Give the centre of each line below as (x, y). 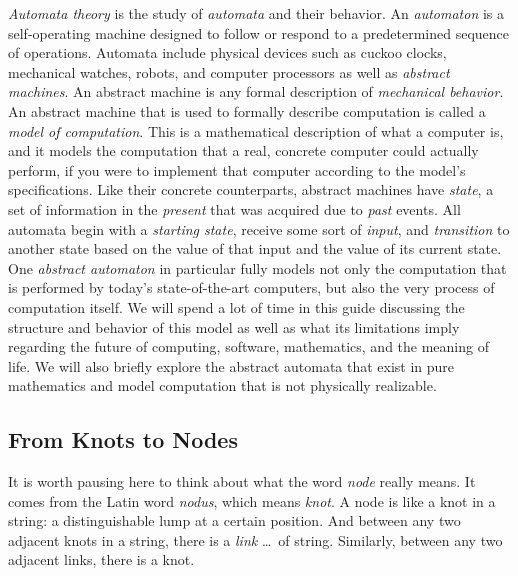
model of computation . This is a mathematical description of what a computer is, (256, 130)
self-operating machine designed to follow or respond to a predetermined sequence (258, 32)
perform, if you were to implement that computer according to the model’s (237, 169)
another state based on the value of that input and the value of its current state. (255, 248)
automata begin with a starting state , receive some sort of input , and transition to (259, 228)
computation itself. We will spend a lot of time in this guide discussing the (236, 306)
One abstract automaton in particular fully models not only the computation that (257, 267)
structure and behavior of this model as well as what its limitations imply (234, 326)
